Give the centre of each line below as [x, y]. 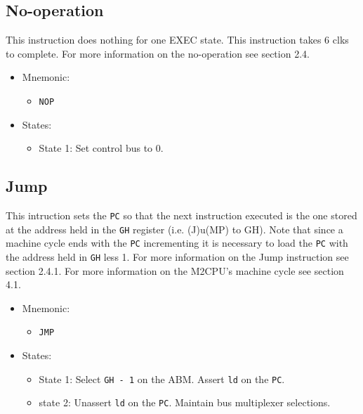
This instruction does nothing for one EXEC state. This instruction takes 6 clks [177, 40]
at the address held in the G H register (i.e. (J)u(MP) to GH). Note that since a [174, 229]
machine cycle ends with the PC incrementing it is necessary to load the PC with [177, 243]
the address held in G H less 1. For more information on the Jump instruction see [177, 257]
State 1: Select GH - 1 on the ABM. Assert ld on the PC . [162, 379]
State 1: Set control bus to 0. [101, 148]
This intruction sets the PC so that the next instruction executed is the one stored [181, 215]
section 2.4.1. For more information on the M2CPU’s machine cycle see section [175, 270]
